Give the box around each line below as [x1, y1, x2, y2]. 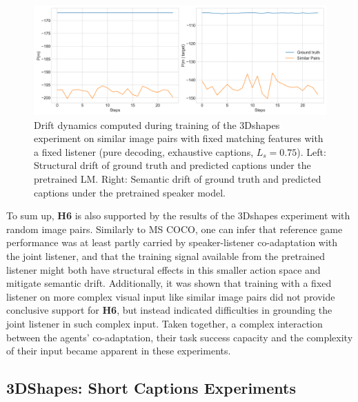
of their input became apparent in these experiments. [6, 343, 231, 358]
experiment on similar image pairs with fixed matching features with [34, 131, 324, 145]
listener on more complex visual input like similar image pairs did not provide [6, 289, 335, 303]
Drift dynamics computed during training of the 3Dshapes [34, 117, 280, 132]
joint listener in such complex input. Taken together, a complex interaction [6, 316, 323, 330]
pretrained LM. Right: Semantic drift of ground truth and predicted [34, 171, 321, 185]
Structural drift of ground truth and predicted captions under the [34, 158, 311, 172]
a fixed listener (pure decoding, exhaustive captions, [34, 144, 254, 159]
